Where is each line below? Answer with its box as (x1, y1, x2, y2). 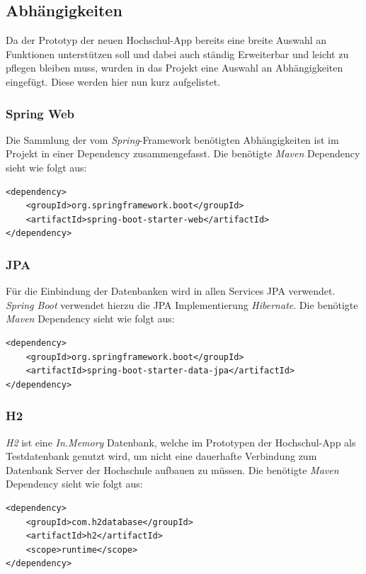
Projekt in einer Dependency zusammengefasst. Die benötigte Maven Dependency (6, 146, 360, 161)
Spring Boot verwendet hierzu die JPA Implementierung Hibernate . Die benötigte (6, 297, 358, 312)
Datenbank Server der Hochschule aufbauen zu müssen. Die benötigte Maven (6, 462, 339, 477)
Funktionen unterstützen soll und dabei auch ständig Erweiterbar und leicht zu (6, 46, 349, 61)
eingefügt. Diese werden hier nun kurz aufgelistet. (6, 74, 221, 89)
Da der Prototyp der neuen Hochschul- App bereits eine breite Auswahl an (6, 33, 327, 47)
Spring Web (6, 104, 74, 122)
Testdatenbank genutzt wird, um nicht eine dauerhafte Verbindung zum (6, 449, 317, 463)
